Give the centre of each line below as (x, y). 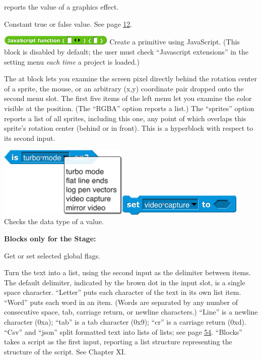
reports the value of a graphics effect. (61, 7)
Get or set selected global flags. (52, 255)
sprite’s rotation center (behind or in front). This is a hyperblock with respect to (129, 128)
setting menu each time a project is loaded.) (72, 61)
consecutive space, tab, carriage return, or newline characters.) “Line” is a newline (131, 312)
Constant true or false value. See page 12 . (68, 23)
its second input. (30, 138)
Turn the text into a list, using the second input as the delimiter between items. (127, 272)
